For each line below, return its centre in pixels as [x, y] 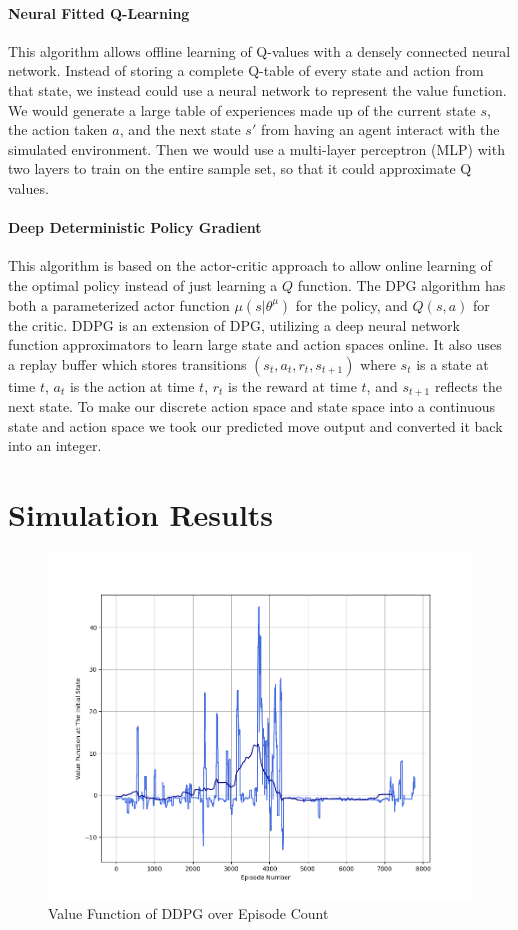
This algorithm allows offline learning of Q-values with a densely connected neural [259, 50]
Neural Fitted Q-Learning [99, 12]
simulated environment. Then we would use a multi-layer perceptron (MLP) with [256, 148]
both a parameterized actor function [119, 304]
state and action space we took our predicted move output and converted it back [255, 425]
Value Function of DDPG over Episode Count [188, 913]
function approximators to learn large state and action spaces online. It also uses [255, 344]
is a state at [452, 363]
